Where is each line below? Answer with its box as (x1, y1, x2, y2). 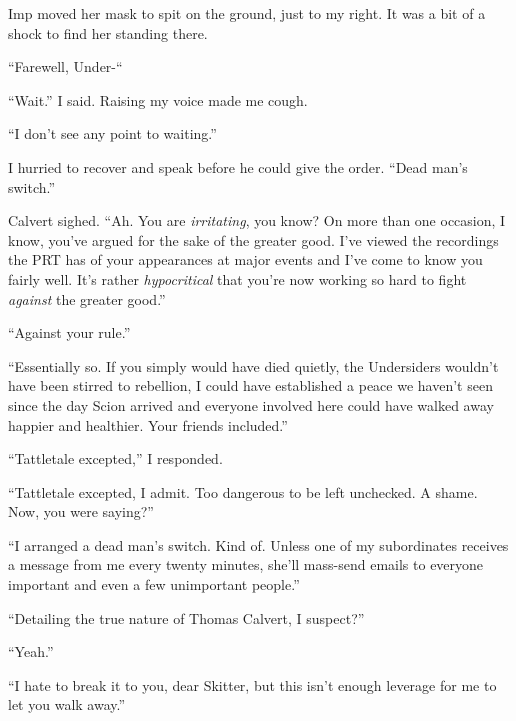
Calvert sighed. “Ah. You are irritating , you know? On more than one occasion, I (8, 210, 506, 231)
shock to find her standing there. (8, 22, 208, 43)
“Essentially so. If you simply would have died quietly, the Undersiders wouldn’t (8, 355, 499, 376)
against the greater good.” (8, 288, 166, 309)
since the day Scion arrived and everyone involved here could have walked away (8, 394, 494, 415)
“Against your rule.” (8, 322, 131, 343)
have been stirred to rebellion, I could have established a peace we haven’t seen (8, 375, 493, 396)
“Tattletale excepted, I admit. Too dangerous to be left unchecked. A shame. (8, 481, 478, 502)
